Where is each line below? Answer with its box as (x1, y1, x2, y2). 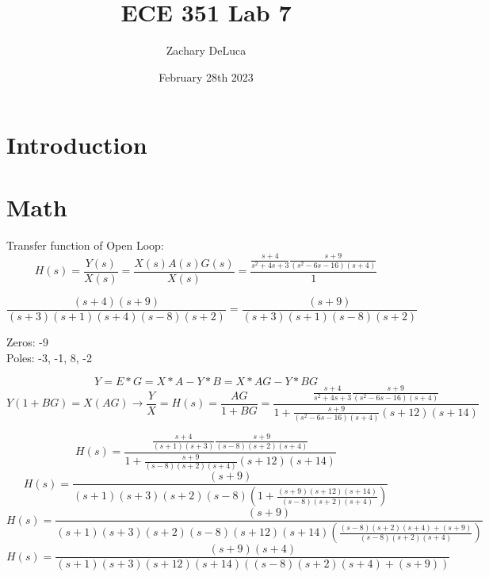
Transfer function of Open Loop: (6, 236, 164, 253)
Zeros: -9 (6, 333, 48, 350)
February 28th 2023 (159, 68, 254, 85)
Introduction (6, 128, 147, 161)
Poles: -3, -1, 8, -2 (6, 349, 92, 365)
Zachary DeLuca (166, 42, 246, 59)
